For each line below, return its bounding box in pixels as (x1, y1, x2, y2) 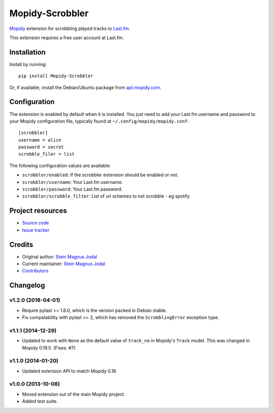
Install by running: (9, 61, 47, 67)
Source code (22, 220, 49, 226)
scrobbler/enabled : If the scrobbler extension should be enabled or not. (22, 172, 179, 178)
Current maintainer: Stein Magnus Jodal (22, 261, 106, 267)
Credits (9, 240, 33, 249)
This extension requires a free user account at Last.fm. (9, 35, 124, 41)
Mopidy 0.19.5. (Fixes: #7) (22, 344, 76, 351)
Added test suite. (22, 398, 58, 404)
